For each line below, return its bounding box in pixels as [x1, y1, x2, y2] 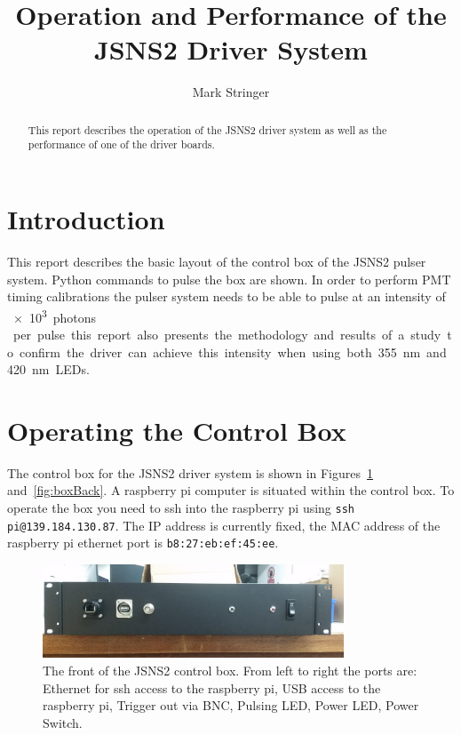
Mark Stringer [192, 83, 270, 101]
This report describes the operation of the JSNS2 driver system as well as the [28, 122, 387, 137]
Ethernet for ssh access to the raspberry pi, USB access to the [43, 678, 381, 697]
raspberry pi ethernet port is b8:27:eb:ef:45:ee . [7, 533, 279, 552]
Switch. [43, 713, 83, 731]
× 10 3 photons [12, 305, 97, 326]
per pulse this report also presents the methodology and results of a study [12, 324, 441, 343]
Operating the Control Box [7, 411, 346, 448]
